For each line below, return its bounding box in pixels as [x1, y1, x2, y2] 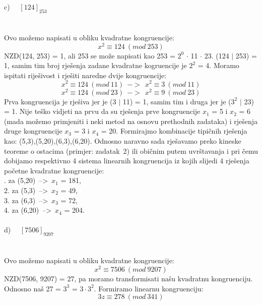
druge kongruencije [4, 126, 62, 136]
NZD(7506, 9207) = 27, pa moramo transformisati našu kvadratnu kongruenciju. [4, 273, 253, 283]
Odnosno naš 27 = [4, 283, 61, 293]
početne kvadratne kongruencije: [4, 165, 104, 175]
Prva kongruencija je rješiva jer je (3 [4, 96, 116, 106]
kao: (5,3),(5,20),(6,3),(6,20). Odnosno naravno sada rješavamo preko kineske [4, 135, 241, 146]
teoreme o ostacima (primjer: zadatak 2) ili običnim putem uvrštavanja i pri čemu [4, 145, 258, 156]
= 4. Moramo [198, 60, 239, 71]
